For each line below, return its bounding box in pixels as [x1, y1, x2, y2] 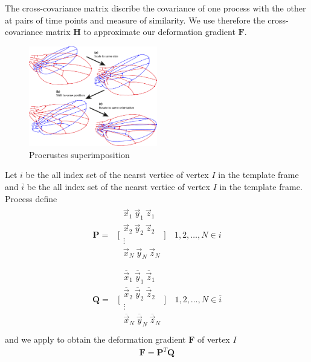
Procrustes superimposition [29, 148, 130, 160]
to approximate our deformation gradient [83, 25, 236, 38]
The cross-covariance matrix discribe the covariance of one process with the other [5, 2, 306, 14]
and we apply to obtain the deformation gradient [5, 333, 186, 346]
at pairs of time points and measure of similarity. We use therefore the [5, 13, 265, 26]
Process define [5, 192, 57, 205]
